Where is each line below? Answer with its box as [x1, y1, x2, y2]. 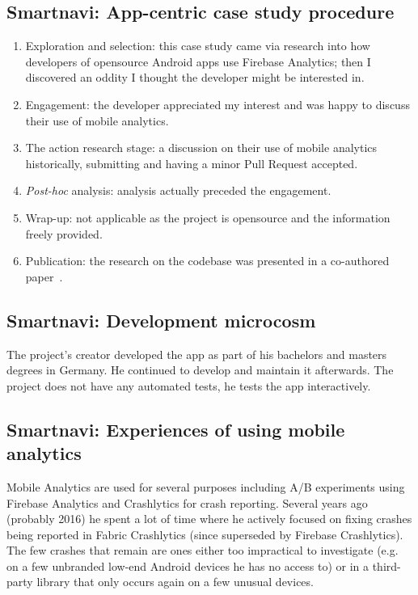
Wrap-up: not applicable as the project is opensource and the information [25, 209, 391, 226]
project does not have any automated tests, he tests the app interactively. [6, 377, 371, 394]
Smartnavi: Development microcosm [6, 307, 316, 332]
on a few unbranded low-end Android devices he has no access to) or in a [6, 557, 369, 574]
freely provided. [25, 225, 103, 242]
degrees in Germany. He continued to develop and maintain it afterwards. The [6, 361, 394, 378]
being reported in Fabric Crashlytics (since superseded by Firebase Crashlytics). [6, 525, 403, 542]
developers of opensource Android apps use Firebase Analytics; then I [25, 53, 371, 70]
